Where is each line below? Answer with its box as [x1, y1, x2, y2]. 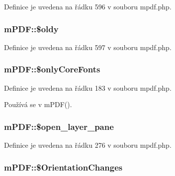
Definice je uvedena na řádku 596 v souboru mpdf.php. [4, 1, 172, 11]
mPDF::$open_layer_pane [4, 120, 114, 132]
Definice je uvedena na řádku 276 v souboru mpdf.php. [4, 140, 172, 150]
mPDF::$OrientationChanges [4, 161, 123, 173]
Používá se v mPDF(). [4, 99, 72, 110]
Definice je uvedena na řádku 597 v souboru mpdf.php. [4, 42, 172, 52]
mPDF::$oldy [4, 22, 59, 35]
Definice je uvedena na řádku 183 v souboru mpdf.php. [4, 82, 172, 93]
